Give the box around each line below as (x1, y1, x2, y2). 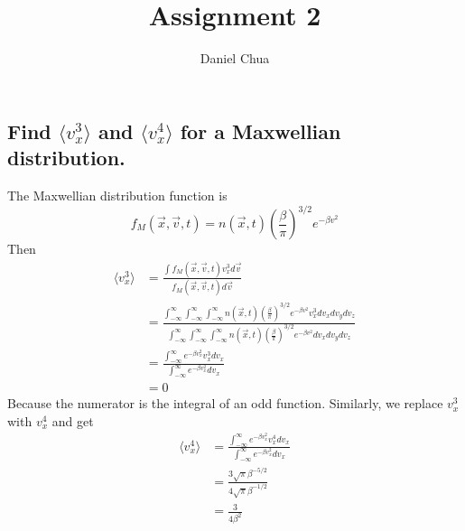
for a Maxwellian (180, 116, 341, 144)
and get (51, 411, 94, 430)
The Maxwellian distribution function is (7, 185, 228, 204)
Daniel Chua (200, 49, 270, 68)
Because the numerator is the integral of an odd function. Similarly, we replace (7, 394, 443, 413)
